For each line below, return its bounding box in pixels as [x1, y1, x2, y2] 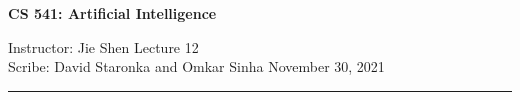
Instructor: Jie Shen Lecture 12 [8, 36, 199, 57]
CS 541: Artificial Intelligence [8, 3, 217, 23]
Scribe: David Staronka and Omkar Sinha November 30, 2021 [8, 56, 385, 77]
